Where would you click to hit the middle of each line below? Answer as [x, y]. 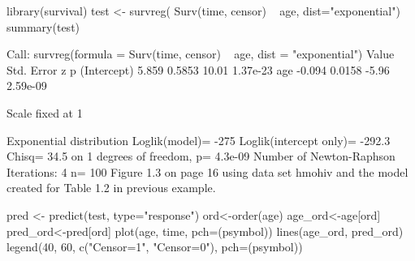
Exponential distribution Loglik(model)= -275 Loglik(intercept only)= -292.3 [199, 140]
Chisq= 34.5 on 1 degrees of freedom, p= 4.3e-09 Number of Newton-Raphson [201, 156]
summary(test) [43, 26]
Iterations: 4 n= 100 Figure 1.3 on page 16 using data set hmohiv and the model [207, 171]
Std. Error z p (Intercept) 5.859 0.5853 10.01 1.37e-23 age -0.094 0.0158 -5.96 [198, 69]
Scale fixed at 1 [45, 112]
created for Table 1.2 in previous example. [111, 188]
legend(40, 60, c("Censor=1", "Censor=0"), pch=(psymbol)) [155, 247]
